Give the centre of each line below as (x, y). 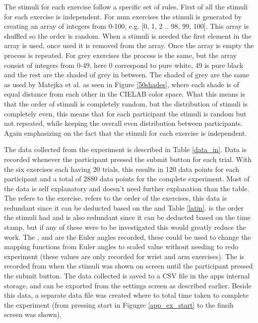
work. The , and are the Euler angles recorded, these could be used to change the (128, 237)
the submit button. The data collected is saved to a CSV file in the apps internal (127, 276)
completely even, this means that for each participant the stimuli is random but (125, 113)
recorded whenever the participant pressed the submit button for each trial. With (128, 159)
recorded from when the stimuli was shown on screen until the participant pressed (129, 266)
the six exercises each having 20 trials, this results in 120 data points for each (122, 169)
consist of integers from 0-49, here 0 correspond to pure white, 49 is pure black (124, 65)
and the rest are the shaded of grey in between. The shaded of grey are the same (127, 75)
